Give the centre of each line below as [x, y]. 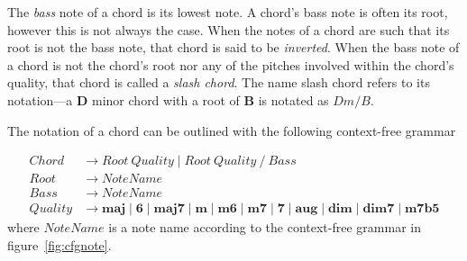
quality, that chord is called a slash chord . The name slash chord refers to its [219, 82]
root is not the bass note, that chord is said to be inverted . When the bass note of [233, 47]
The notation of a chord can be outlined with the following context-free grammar [232, 130]
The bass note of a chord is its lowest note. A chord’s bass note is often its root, [228, 12]
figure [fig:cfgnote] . [60, 244]
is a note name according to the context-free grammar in [265, 227]
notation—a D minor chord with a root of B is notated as [168, 99]
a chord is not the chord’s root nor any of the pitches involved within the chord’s [231, 64]
